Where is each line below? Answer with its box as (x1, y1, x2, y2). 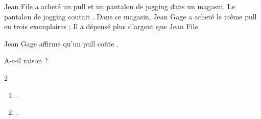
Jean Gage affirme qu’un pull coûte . (4, 38, 118, 49)
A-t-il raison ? (4, 55, 48, 66)
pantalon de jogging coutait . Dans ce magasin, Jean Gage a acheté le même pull (4, 11, 257, 21)
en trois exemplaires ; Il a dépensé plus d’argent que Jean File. (4, 21, 200, 32)
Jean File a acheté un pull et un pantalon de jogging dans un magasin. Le (4, 1, 235, 11)
